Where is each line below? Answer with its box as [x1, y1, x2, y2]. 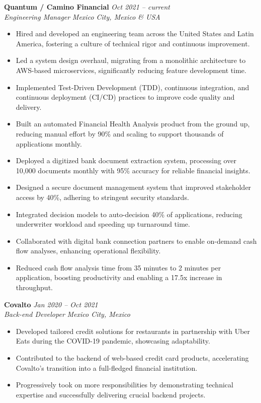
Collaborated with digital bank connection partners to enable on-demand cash [16, 235, 257, 246]
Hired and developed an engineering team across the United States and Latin [16, 28, 254, 39]
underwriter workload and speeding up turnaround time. [16, 219, 190, 229]
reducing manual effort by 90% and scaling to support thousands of [16, 128, 224, 139]
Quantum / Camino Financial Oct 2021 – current [4, 2, 170, 12]
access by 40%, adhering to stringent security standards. [16, 191, 189, 202]
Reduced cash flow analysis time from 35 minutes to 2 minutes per [16, 262, 221, 273]
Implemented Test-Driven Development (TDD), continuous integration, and [16, 82, 249, 92]
